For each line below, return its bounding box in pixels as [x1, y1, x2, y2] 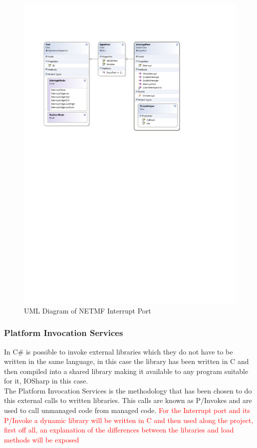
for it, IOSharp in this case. [4, 375, 88, 386]
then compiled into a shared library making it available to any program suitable [4, 365, 249, 376]
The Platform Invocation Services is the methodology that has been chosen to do [4, 385, 252, 395]
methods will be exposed [4, 434, 79, 444]
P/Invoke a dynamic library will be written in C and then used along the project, [4, 414, 254, 425]
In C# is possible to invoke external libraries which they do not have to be [4, 346, 233, 356]
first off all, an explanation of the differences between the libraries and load [4, 424, 234, 435]
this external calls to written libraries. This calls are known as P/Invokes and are [4, 395, 252, 405]
